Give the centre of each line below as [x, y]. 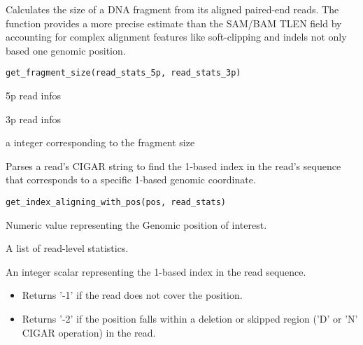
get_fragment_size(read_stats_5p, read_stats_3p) [123, 73]
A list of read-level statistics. [67, 248]
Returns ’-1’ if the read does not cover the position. [132, 295]
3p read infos [34, 119]
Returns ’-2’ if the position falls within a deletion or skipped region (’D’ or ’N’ [190, 319]
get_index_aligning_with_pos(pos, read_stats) [116, 202]
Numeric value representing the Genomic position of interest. [136, 224]
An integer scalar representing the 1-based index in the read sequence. [156, 271]
